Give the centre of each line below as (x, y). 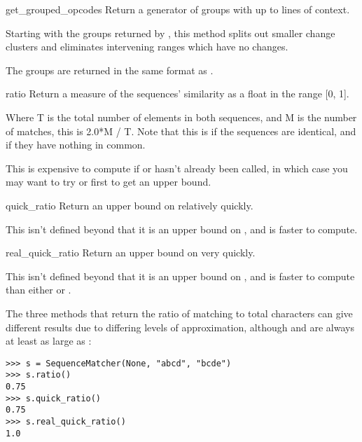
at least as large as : (49, 341)
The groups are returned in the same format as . (110, 70)
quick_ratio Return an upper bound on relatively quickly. (130, 205)
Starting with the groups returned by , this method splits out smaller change (170, 33)
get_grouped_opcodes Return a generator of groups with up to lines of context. (178, 9)
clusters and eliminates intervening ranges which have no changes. (147, 47)
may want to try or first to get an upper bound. (109, 182)
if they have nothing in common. (76, 145)
